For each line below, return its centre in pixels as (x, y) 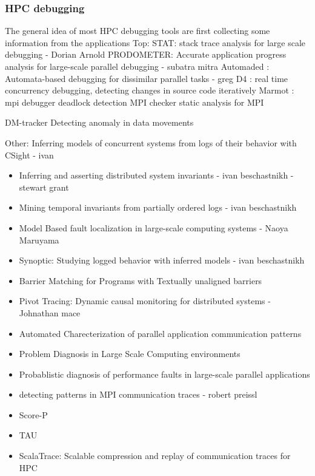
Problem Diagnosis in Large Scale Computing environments (130, 354)
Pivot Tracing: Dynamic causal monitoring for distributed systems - (145, 301)
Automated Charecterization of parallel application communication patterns (160, 333)
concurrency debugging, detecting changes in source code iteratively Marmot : (150, 90)
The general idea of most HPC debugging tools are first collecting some (138, 31)
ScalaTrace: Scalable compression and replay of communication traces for (155, 456)
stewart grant (44, 187)
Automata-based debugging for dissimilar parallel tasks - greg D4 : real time (147, 78)
